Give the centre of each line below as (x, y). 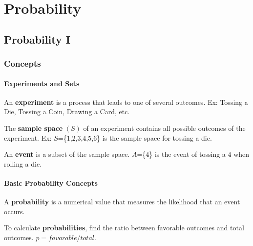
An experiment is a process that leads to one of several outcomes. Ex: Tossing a (126, 102)
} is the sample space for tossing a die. (154, 137)
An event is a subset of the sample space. (67, 154)
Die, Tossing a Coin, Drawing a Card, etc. (67, 111)
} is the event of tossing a (187, 154)
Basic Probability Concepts (51, 183)
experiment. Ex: (28, 137)
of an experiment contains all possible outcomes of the (164, 128)
